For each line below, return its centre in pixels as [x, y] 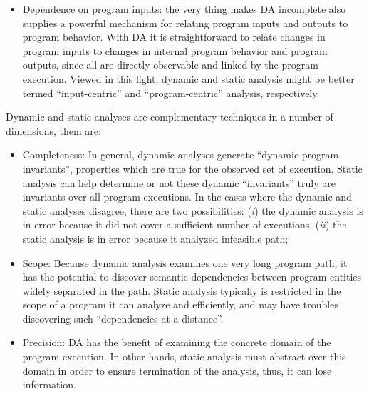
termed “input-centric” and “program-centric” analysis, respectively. [171, 92]
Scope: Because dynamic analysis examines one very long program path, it [185, 262]
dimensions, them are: [53, 130]
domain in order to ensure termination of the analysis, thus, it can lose [177, 370]
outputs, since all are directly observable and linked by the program [170, 65]
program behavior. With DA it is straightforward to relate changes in [174, 37]
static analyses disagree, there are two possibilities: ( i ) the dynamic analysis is [193, 210]
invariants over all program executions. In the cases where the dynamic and [187, 197]
